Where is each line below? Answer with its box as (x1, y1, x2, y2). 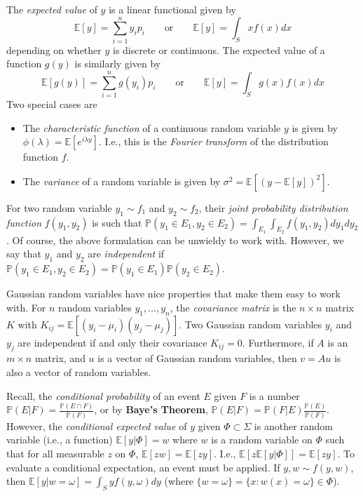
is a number (249, 388, 300, 403)
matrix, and (34, 351, 85, 366)
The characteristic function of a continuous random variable (22, 120, 281, 135)
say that (6, 246, 41, 261)
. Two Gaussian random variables (179, 316, 322, 331)
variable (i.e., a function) (6, 432, 113, 447)
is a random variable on (211, 432, 313, 447)
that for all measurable (6, 445, 104, 460)
